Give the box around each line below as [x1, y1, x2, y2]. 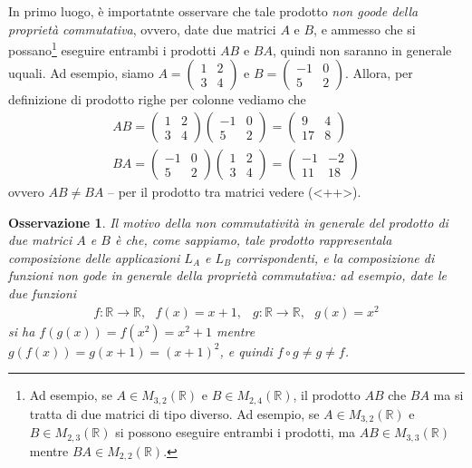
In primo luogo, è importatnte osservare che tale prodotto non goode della [8, 2, 419, 20]
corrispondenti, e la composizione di [236, 248, 435, 267]
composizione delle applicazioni [8, 248, 180, 267]
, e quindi [219, 341, 273, 360]
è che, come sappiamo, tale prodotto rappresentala [114, 230, 392, 249]
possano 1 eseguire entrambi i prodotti [8, 38, 217, 59]
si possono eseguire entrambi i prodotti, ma [115, 423, 356, 442]
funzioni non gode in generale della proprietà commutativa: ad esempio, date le [8, 266, 447, 285]
